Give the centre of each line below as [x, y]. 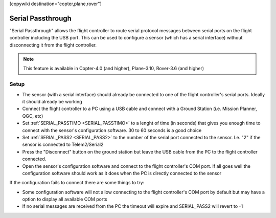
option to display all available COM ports [65, 199]
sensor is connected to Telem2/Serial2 [63, 145]
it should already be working [52, 102]
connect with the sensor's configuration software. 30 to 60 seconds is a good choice [112, 130]
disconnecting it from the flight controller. [53, 45]
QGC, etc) [33, 116]
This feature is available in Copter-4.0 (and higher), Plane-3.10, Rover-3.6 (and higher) [114, 69]
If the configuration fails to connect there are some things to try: [77, 183]
